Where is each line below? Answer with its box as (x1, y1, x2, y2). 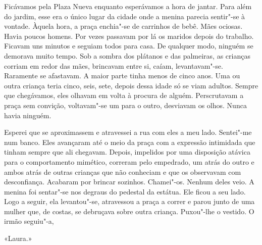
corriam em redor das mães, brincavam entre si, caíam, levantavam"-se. (4, 60, 223, 71)
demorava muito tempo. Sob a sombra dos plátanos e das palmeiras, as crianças (4, 50, 250, 61)
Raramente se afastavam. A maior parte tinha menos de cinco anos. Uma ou (4, 70, 240, 81)
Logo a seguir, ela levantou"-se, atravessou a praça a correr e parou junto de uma (4, 196, 255, 207)
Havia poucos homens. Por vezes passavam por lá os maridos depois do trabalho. (4, 30, 254, 41)
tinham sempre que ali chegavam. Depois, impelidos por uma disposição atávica (4, 146, 250, 157)
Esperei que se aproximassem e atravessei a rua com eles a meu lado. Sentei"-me (4, 127, 252, 137)
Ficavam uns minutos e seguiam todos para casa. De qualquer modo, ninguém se (4, 40, 253, 51)
